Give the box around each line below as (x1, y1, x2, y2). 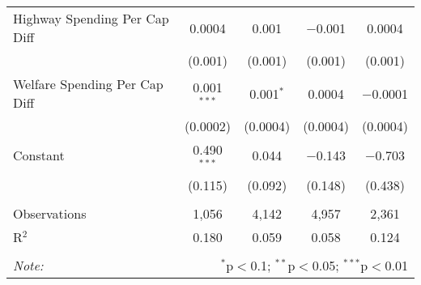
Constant (13, 146, 65, 165)
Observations (13, 203, 87, 223)
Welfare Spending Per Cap (13, 74, 164, 93)
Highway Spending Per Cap (13, 9, 169, 28)
